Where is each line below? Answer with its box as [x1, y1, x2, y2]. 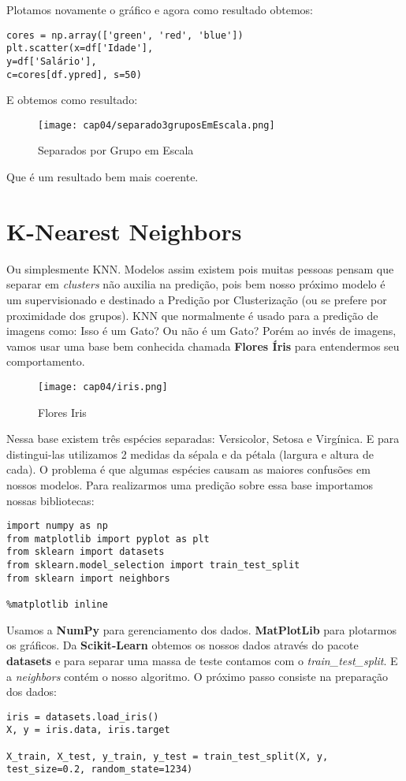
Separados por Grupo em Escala [38, 142, 194, 158]
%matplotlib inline [6, 599, 108, 611]
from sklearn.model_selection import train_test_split [6, 560, 300, 571]
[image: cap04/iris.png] [38, 381, 168, 392]
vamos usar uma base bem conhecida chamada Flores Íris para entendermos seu [6, 337, 400, 354]
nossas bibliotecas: [6, 492, 95, 508]
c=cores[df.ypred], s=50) [6, 69, 142, 80]
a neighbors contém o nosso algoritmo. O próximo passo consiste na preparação [6, 668, 388, 684]
